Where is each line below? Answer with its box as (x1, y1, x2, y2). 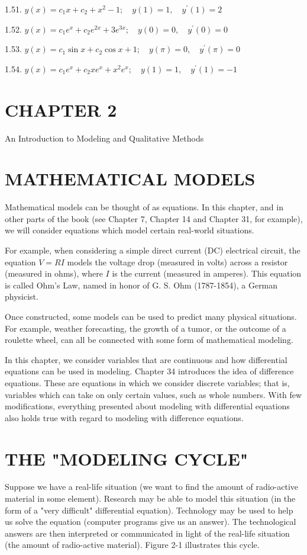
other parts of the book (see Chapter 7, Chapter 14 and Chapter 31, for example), (5, 212, 303, 224)
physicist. (5, 290, 38, 303)
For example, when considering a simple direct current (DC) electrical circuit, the (5, 244, 300, 256)
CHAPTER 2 (5, 97, 117, 121)
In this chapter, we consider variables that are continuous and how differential (5, 353, 287, 365)
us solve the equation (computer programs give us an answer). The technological (5, 515, 296, 528)
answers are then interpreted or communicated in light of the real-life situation (5, 527, 290, 539)
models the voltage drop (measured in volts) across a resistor (67, 255, 288, 268)
